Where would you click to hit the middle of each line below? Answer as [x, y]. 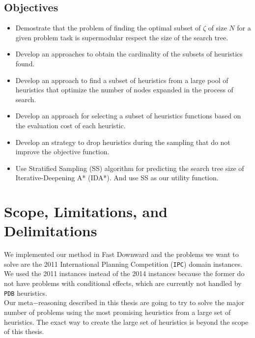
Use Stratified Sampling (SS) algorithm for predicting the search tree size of [130, 168]
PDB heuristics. [26, 293]
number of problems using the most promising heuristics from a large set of [117, 312]
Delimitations [51, 231]
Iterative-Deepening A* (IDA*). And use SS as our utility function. [117, 178]
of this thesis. [24, 331]
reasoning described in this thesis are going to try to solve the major [142, 302]
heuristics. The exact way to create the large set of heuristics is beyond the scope [126, 322]
